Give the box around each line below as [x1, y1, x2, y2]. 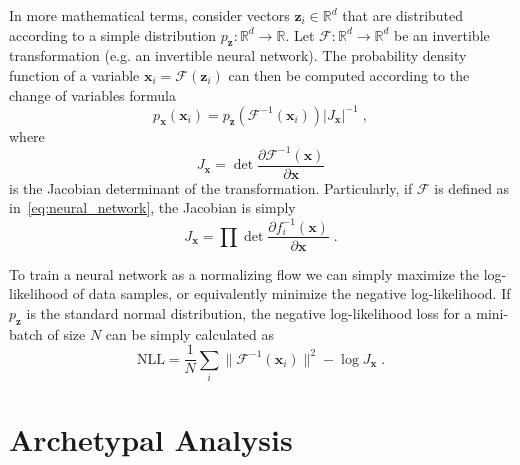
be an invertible [394, 24, 490, 45]
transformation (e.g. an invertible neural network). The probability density [9, 45, 467, 66]
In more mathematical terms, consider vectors [9, 5, 290, 25]
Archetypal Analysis [9, 419, 293, 460]
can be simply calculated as [105, 323, 275, 344]
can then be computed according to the [228, 64, 470, 85]
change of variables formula [9, 84, 176, 105]
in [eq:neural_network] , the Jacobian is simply [9, 197, 296, 218]
